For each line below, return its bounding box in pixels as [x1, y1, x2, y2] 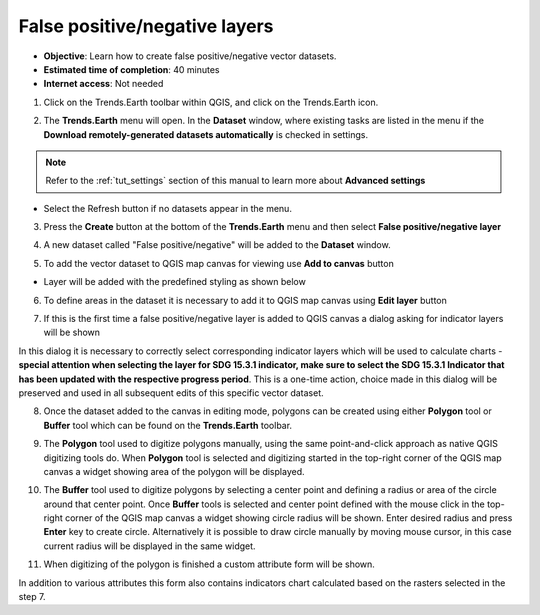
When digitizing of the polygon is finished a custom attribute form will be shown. [43, 558, 375, 570]
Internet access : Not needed [43, 78, 164, 90]
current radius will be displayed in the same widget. [43, 540, 256, 552]
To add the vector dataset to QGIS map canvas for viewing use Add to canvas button [43, 257, 394, 269]
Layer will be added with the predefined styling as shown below [43, 276, 307, 288]
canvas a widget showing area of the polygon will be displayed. [43, 465, 305, 477]
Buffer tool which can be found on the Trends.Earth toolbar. [43, 419, 293, 431]
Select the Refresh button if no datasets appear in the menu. [43, 202, 292, 214]
